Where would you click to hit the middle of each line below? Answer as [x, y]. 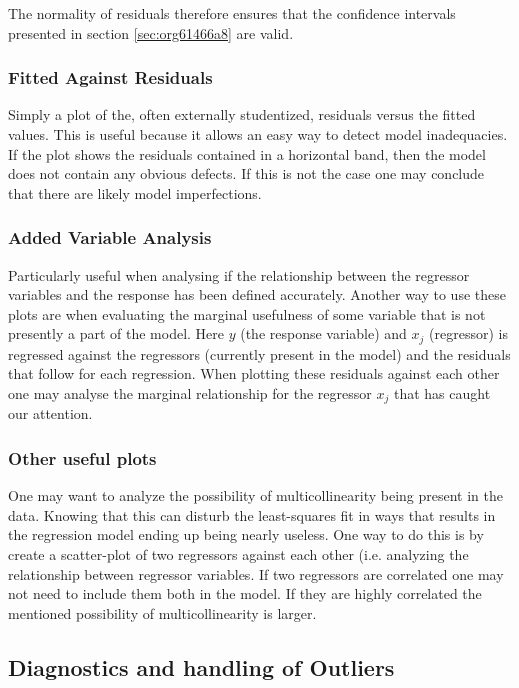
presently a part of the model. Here [116, 333]
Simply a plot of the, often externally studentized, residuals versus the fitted [242, 114]
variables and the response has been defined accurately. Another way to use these [257, 294]
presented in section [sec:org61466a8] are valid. [151, 32]
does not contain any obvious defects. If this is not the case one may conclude [246, 173]
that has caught [442, 393]
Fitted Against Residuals [110, 77]
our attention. [50, 413]
